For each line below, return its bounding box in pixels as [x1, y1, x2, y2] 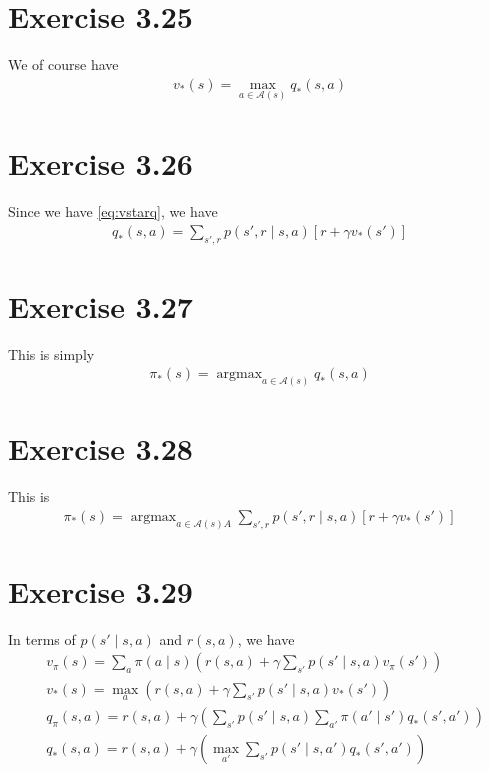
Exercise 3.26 [8, 143, 193, 184]
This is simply [8, 343, 95, 364]
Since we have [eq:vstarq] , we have [8, 201, 218, 222]
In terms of [8, 628, 76, 649]
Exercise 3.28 [8, 428, 193, 469]
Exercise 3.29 [8, 570, 193, 611]
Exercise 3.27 [8, 285, 193, 326]
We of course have [8, 54, 119, 75]
